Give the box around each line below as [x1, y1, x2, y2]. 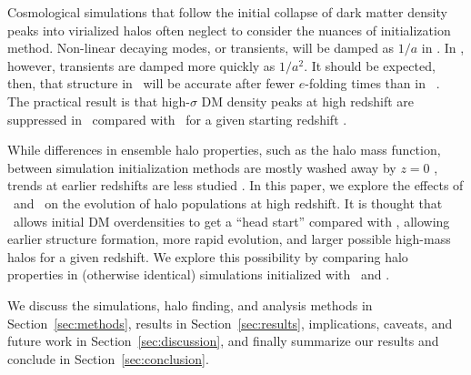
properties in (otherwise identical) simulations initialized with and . [7, 265, 390, 284]
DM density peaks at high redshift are [201, 91, 415, 110]
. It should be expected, [304, 56, 436, 75]
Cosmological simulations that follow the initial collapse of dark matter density [7, 3, 447, 21]
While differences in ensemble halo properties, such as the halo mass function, [7, 140, 441, 159]
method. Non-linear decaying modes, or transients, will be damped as [7, 38, 395, 57]
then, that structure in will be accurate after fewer [7, 74, 296, 93]
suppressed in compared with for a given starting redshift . [7, 109, 347, 128]
